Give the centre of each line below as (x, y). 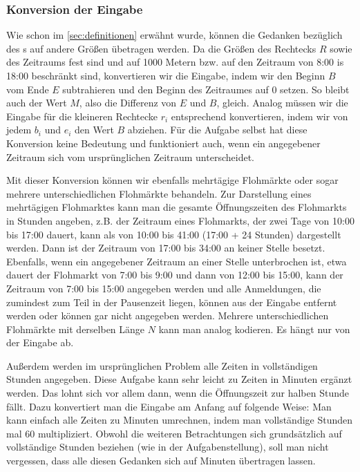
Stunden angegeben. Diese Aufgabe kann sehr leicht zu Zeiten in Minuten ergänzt (179, 379)
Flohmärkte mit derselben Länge (76, 329)
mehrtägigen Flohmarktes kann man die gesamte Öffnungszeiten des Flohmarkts (177, 207)
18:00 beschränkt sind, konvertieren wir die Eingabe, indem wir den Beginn (166, 75)
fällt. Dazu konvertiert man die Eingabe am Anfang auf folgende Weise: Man (169, 406)
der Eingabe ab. (40, 342)
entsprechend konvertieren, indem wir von (259, 116)
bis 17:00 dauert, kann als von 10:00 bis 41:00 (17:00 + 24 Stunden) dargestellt (174, 234)
